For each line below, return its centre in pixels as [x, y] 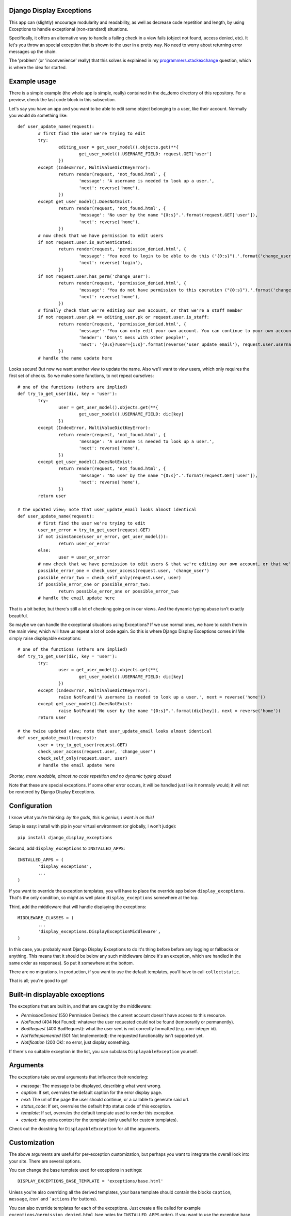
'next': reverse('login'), [111, 263]
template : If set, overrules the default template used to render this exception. [98, 1113]
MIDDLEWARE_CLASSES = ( [46, 918]
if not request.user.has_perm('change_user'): [94, 276]
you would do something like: [38, 115]
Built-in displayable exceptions [57, 995]
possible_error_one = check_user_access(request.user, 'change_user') [124, 571]
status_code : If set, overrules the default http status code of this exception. [96, 1106]
